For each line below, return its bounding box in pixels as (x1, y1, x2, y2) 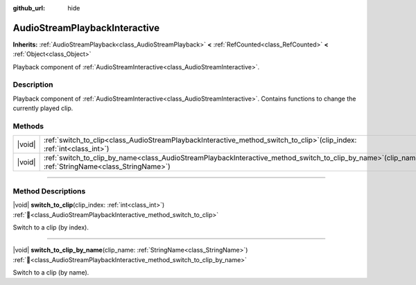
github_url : (12, 4, 45, 12)
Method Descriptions (12, 186, 86, 196)
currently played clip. (12, 104, 73, 112)
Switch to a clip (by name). (12, 268, 89, 277)
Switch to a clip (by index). (12, 223, 89, 232)
